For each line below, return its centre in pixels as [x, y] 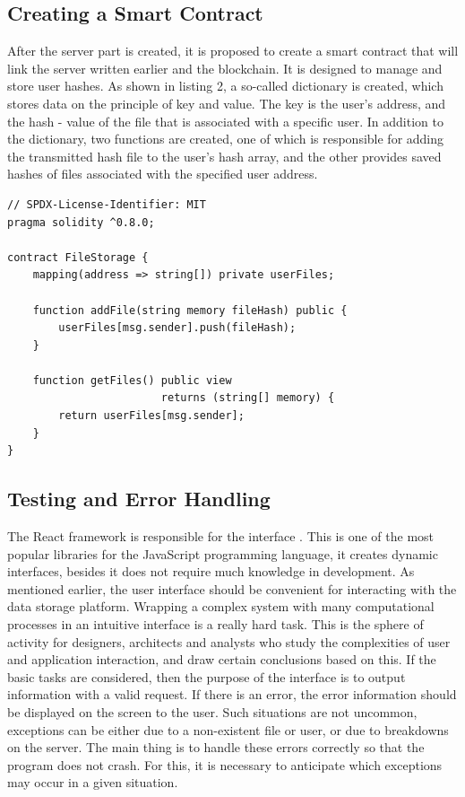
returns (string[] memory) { [248, 398]
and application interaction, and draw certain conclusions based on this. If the [222, 659]
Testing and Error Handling [139, 499]
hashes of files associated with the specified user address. [163, 174]
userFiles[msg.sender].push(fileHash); [177, 328]
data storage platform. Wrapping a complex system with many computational [221, 606]
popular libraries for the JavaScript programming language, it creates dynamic [223, 553]
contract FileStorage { [78, 257]
